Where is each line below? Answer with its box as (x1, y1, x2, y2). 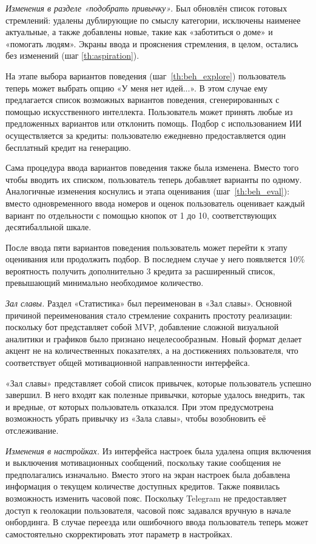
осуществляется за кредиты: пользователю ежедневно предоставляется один (5, 128, 286, 141)
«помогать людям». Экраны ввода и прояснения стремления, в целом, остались (5, 37, 298, 50)
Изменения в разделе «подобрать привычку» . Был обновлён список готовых (5, 2, 287, 14)
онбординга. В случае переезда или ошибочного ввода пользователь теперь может (5, 516, 309, 528)
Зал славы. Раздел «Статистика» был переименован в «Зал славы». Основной (5, 297, 292, 310)
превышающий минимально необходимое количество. (5, 276, 204, 289)
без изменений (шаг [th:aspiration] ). (5, 49, 140, 62)
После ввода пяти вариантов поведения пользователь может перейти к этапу (5, 240, 287, 253)
